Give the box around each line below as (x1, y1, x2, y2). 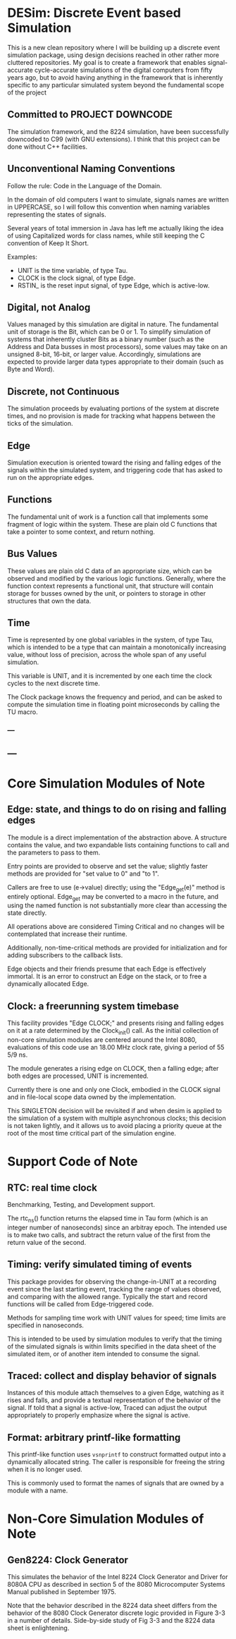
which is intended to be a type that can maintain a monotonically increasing (7, 643, 227, 651)
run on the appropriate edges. (7, 474, 94, 481)
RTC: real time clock (7, 1181, 97, 1193)
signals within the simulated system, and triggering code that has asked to (7, 466, 223, 474)
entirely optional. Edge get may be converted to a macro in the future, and (7, 892, 219, 902)
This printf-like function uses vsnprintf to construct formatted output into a (7, 1450, 227, 1459)
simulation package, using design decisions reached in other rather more (7, 51, 220, 59)
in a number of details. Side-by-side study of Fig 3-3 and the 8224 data (7, 1616, 216, 1625)
